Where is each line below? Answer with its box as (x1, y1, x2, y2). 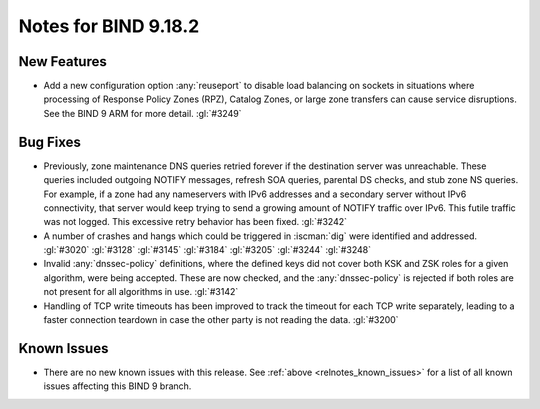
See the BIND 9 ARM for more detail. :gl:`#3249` (43, 107, 242, 119)
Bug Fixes (18, 133, 82, 150)
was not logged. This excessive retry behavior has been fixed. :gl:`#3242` (43, 216, 348, 228)
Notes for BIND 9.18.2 (18, 15, 200, 37)
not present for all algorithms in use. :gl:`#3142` (43, 286, 239, 298)
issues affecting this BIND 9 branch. (43, 380, 192, 392)
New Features (18, 53, 107, 70)
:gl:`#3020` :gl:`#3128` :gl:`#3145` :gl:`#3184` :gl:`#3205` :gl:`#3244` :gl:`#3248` (43, 244, 372, 256)
